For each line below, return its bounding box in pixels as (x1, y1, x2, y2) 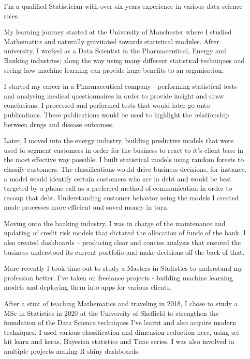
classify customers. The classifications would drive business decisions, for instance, (4, 163, 247, 174)
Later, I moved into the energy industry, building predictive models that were (4, 135, 234, 146)
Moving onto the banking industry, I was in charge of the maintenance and (4, 218, 226, 228)
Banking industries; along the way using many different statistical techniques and (4, 55, 245, 65)
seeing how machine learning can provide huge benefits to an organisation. (4, 65, 224, 75)
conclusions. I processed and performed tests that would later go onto (4, 100, 210, 110)
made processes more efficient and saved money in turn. (4, 202, 169, 212)
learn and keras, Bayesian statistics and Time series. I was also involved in (14, 336, 235, 346)
